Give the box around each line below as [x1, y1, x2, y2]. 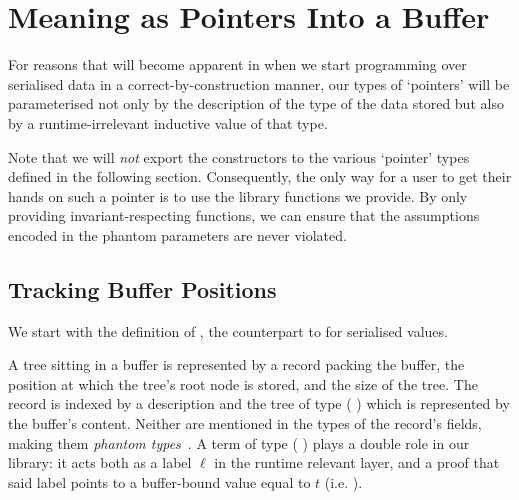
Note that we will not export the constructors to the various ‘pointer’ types [8, 146, 470, 167]
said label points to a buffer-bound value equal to [8, 471, 311, 492]
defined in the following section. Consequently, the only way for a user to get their [8, 166, 512, 187]
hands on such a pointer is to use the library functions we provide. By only [8, 185, 468, 206]
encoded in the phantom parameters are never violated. [8, 224, 347, 245]
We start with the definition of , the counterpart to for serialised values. [8, 320, 448, 341]
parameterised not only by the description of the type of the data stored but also [8, 93, 504, 114]
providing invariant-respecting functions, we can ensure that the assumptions [8, 205, 480, 226]
